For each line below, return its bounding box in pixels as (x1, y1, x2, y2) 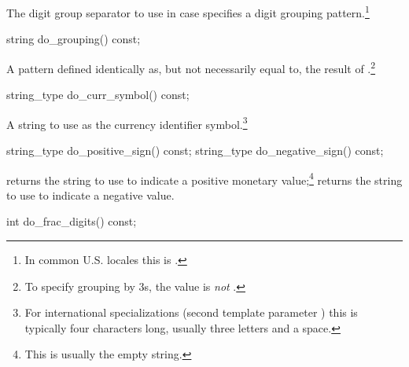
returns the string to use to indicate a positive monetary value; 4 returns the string (6, 169, 403, 188)
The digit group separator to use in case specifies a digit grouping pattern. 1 (6, 2, 370, 20)
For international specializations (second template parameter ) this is (24, 304, 358, 321)
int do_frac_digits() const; (6, 213, 137, 229)
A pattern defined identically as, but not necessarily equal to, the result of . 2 (6, 57, 376, 76)
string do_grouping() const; (6, 31, 141, 47)
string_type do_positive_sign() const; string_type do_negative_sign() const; (6, 141, 384, 158)
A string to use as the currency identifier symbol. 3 (6, 113, 248, 132)
